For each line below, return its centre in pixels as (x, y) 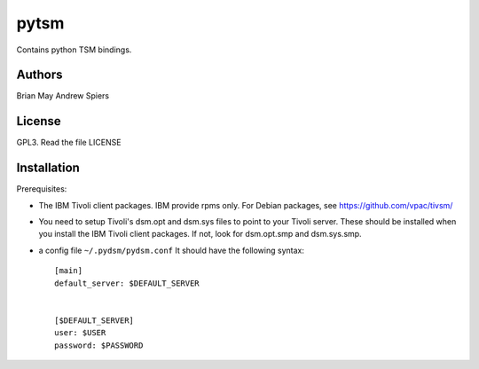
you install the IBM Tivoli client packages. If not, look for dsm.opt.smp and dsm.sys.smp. (200, 234)
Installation (48, 168)
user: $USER (80, 333)
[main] (69, 271)
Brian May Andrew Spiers (63, 96)
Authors (39, 75)
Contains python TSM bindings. (74, 50)
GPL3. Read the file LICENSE (69, 143)
